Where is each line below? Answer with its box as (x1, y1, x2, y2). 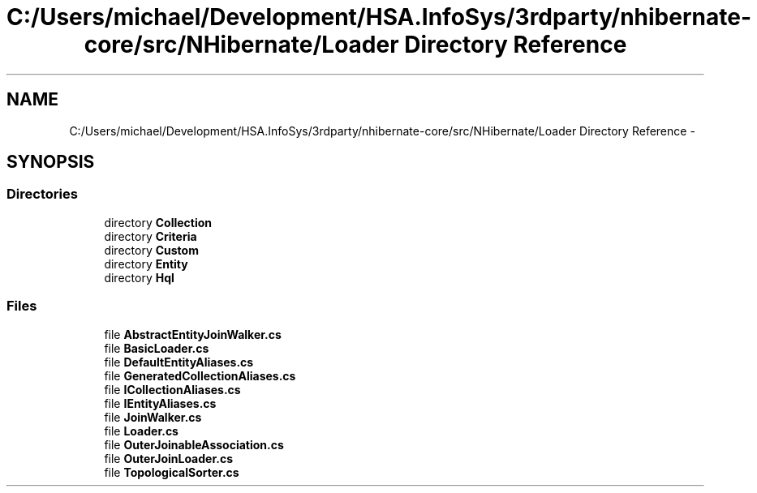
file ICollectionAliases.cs (104, 382, 241, 397)
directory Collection (104, 215, 213, 229)
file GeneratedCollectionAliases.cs (104, 368, 296, 383)
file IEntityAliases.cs (104, 396, 217, 410)
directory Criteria (104, 229, 197, 243)
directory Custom (104, 242, 199, 257)
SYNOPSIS (6, 152, 95, 173)
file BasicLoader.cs (104, 341, 209, 355)
